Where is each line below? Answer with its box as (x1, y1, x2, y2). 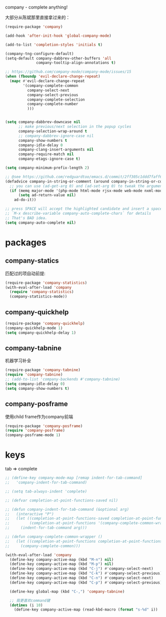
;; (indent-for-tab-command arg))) (5, 525, 87, 530)
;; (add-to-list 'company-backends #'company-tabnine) (5, 377, 121, 382)
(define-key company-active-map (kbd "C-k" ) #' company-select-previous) (9, 571, 163, 576)
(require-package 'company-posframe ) (5, 424, 83, 429)
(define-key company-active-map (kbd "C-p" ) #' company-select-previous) (9, 580, 163, 585)
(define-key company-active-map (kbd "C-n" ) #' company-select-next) (9, 575, 154, 580)
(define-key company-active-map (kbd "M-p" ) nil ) (9, 561, 114, 567)
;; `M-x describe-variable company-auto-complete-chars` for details (5, 211, 152, 216)
